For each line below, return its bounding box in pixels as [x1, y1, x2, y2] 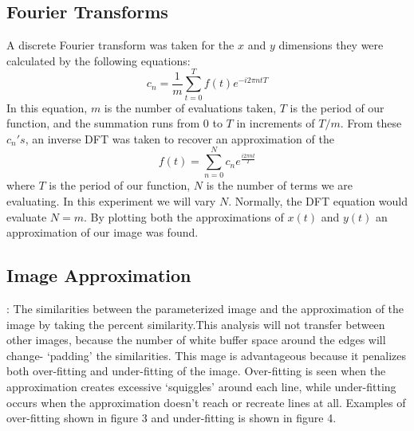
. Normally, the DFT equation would [228, 193, 408, 210]
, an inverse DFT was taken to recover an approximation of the [25, 130, 334, 147]
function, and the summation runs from [6, 115, 200, 131]
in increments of [236, 115, 315, 131]
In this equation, [6, 99, 88, 116]
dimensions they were [278, 37, 384, 53]
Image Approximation [6, 263, 191, 288]
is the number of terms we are [206, 177, 353, 194]
